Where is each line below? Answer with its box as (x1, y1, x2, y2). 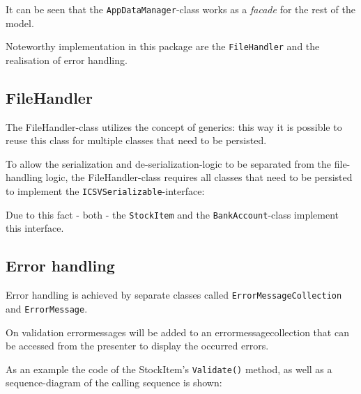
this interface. (6, 221, 64, 235)
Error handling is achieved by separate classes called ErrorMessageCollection (6, 287, 342, 302)
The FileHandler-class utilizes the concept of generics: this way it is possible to (6, 119, 342, 134)
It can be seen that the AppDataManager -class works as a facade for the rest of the (6, 2, 355, 16)
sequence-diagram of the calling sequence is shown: (6, 375, 222, 390)
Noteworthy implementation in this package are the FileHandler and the (6, 39, 320, 54)
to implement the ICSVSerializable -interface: (6, 184, 205, 198)
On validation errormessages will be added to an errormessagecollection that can (6, 324, 349, 339)
